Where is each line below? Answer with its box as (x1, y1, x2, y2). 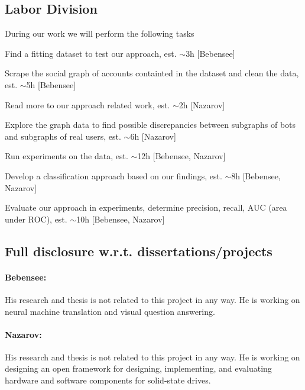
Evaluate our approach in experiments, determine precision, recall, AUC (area (5, 201, 287, 214)
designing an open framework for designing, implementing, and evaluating (5, 362, 272, 375)
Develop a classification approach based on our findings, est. (5, 169, 222, 182)
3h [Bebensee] (186, 47, 235, 59)
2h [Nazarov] (179, 98, 225, 111)
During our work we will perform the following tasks (5, 27, 194, 40)
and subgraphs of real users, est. (5, 130, 121, 142)
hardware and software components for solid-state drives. (5, 374, 211, 386)
